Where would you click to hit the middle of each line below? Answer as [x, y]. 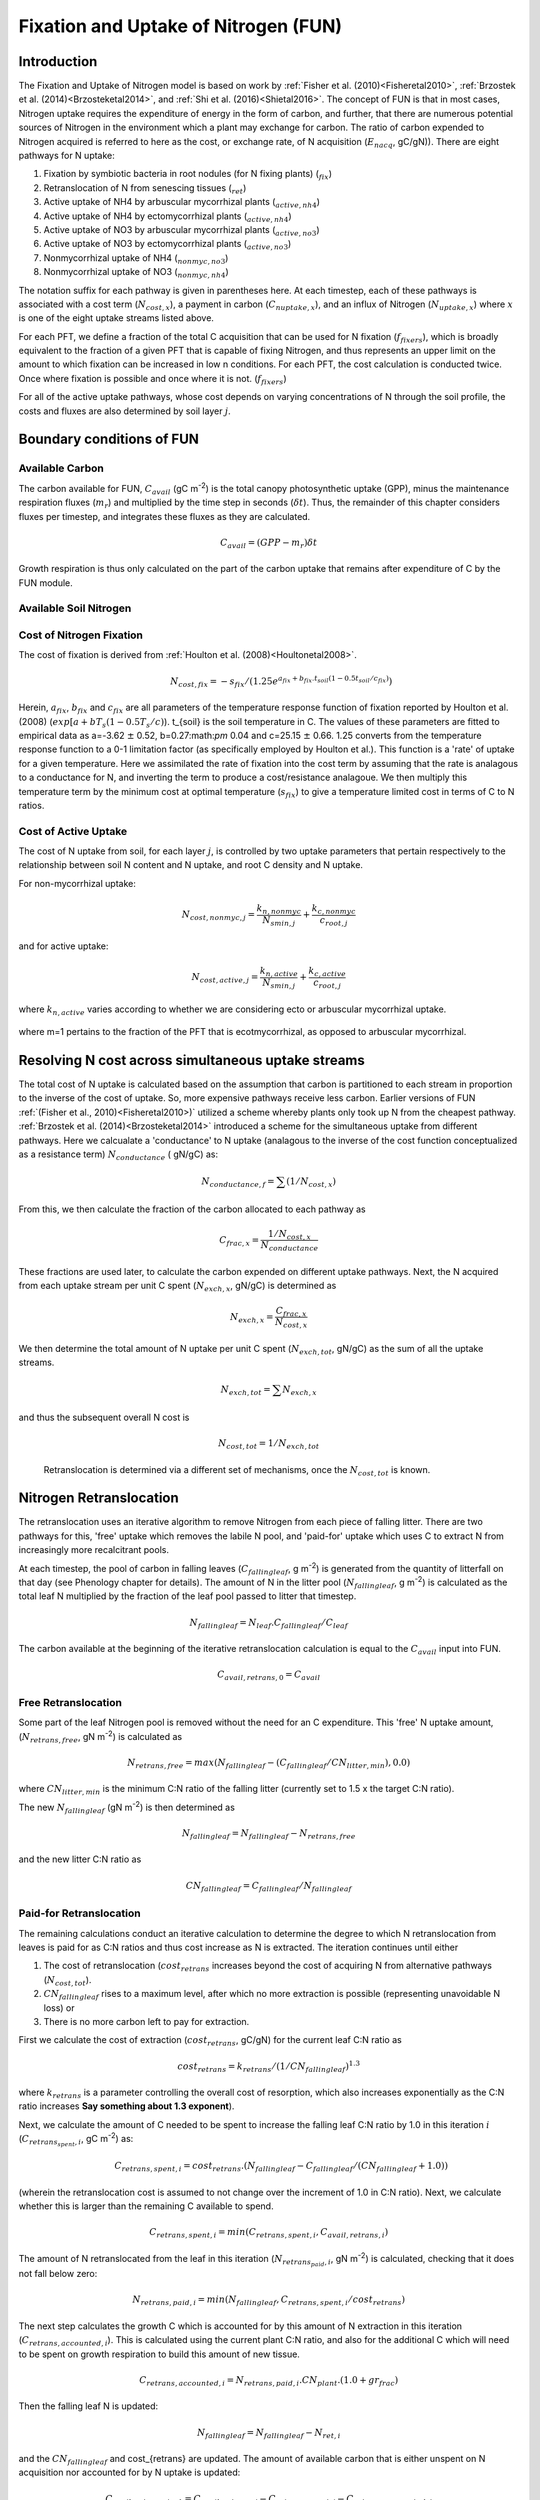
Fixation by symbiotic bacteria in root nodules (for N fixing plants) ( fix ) [188, 175]
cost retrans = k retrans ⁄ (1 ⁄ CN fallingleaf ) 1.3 [268, 2066]
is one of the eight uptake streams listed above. [116, 318]
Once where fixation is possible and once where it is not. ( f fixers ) [152, 379]
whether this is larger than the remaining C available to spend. [146, 2206]
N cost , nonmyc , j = [218, 916]
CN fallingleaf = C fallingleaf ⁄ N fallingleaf [268, 1887]
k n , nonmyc [279, 909]
